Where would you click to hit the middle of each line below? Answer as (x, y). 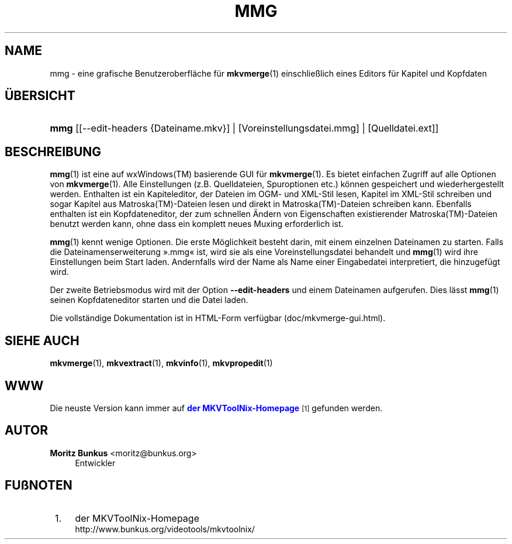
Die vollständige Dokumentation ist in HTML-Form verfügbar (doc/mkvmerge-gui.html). (218, 318)
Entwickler (95, 463)
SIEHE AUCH (42, 340)
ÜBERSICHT (40, 96)
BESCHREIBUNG (53, 152)
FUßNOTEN (39, 486)
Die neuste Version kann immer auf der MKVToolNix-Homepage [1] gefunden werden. (216, 408)
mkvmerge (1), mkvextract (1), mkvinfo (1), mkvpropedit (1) (161, 363)
